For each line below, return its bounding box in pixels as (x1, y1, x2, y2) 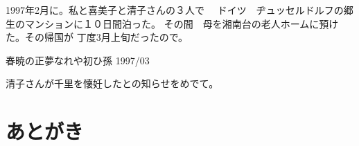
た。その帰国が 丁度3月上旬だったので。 (6, 30, 189, 44)
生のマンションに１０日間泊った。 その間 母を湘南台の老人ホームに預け (6, 16, 339, 30)
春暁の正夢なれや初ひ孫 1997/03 (6, 53, 150, 67)
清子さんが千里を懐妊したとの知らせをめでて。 (6, 76, 219, 91)
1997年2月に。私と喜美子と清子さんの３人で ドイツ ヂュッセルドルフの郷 (6, 3, 353, 17)
